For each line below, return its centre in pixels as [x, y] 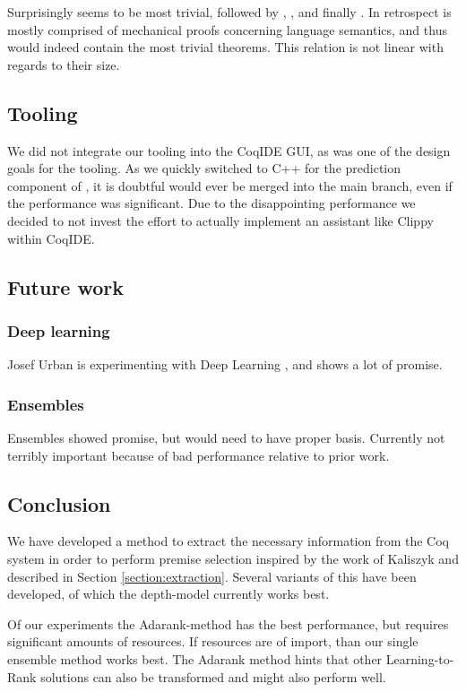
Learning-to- [420, 658]
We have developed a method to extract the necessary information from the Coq [229, 541]
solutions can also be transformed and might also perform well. [213, 676]
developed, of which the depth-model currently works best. [168, 594]
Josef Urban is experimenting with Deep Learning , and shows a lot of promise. [225, 364]
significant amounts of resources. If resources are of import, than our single [213, 641]
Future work [66, 286]
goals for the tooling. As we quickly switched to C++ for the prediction [204, 168]
